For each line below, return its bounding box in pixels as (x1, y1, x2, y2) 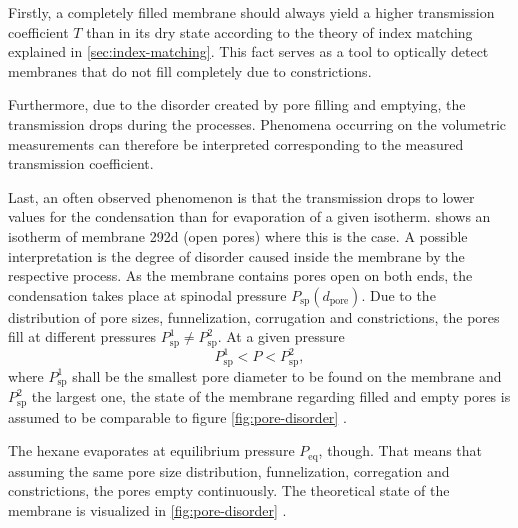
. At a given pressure (217, 326, 345, 347)
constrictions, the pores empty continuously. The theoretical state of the (8, 480, 450, 501)
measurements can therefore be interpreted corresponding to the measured (8, 133, 464, 154)
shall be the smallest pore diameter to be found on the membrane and (72, 365, 502, 386)
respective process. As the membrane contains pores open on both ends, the (8, 265, 473, 286)
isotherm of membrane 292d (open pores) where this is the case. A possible (8, 225, 468, 246)
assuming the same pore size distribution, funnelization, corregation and (8, 460, 450, 481)
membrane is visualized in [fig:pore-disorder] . (8, 499, 287, 520)
